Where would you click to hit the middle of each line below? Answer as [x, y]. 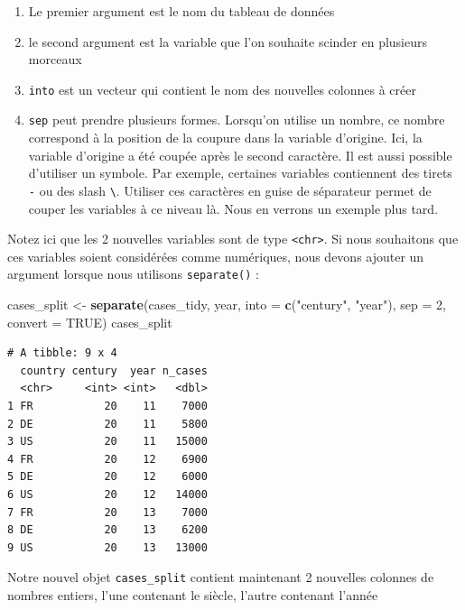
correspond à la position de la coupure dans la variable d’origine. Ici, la [225, 138]
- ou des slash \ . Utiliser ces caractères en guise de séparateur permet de [230, 190]
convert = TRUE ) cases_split [90, 322]
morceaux [55, 59]
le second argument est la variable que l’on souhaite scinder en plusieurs [228, 41]
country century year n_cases [114, 370]
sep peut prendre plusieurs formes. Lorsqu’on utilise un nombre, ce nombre [237, 120]
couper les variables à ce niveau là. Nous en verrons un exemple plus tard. [233, 208]
